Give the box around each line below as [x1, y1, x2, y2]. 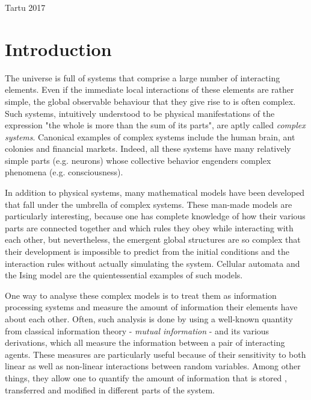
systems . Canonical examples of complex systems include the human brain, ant [5, 130, 295, 143]
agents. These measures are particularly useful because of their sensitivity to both [5, 348, 306, 360]
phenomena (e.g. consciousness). [5, 166, 123, 178]
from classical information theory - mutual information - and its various [5, 324, 269, 337]
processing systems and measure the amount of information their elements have [5, 301, 298, 313]
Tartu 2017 [5, 1, 46, 13]
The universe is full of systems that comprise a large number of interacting [5, 71, 280, 84]
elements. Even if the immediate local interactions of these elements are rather [5, 83, 294, 96]
